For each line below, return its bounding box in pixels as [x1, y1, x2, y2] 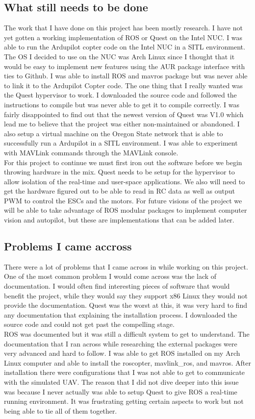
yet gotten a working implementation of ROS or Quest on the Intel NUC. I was [4, 32, 243, 42]
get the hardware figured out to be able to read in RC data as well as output [4, 186, 235, 196]
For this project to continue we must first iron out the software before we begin [4, 157, 242, 167]
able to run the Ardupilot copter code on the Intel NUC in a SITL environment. [4, 42, 245, 52]
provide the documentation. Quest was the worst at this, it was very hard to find [4, 300, 247, 310]
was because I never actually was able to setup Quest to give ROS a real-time [4, 386, 237, 396]
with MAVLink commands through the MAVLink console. [4, 147, 178, 157]
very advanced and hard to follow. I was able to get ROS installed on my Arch [4, 348, 240, 358]
